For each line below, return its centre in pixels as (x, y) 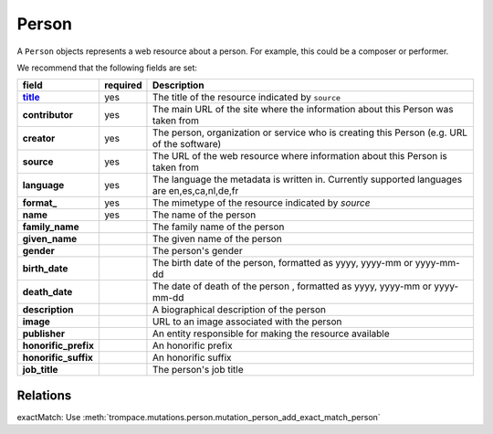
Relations (44, 395)
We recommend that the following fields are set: (107, 68)
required (123, 85)
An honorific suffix (192, 358)
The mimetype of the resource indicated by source (261, 203)
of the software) (187, 144)
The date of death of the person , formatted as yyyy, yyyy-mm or (292, 286)
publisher (44, 333)
